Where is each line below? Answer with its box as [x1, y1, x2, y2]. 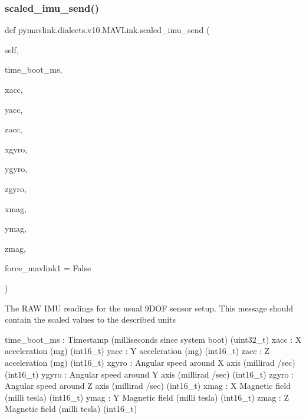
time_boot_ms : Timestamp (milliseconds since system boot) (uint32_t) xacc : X [5, 333, 302, 345]
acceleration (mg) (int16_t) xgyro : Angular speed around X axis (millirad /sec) [5, 356, 295, 368]
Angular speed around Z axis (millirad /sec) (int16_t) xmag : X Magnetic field [5, 379, 291, 392]
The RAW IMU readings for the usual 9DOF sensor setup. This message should [5, 301, 294, 314]
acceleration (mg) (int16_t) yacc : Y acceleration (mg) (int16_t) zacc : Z [5, 345, 270, 357]
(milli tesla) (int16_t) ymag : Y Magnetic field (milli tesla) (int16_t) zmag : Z [5, 391, 289, 403]
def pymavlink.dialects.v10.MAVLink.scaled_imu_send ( [5, 24, 210, 36]
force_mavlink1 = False [5, 262, 91, 274]
